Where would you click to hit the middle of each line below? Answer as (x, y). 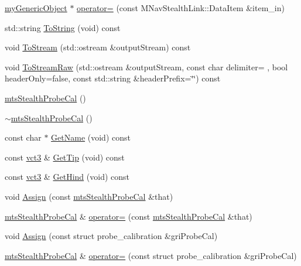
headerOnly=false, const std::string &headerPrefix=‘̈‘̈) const (113, 78)
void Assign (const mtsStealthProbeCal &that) (89, 196)
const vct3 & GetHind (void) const (67, 177)
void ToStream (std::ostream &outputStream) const (98, 47)
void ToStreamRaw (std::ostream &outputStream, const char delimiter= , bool (146, 66)
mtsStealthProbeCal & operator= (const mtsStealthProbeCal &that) (129, 216)
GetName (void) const (91, 137)
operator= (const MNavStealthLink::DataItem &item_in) (181, 8)
